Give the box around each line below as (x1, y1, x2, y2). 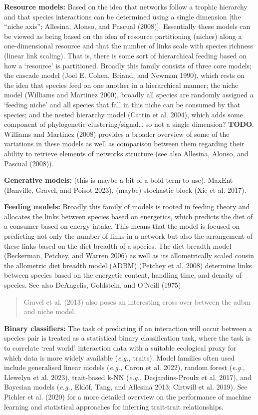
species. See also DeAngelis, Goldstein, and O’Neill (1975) (4, 280, 181, 290)
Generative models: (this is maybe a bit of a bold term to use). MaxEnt (4, 175, 233, 185)
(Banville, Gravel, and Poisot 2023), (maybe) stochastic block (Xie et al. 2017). (4, 184, 247, 195)
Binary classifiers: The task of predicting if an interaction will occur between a (4, 323, 253, 333)
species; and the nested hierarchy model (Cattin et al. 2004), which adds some (4, 109, 243, 119)
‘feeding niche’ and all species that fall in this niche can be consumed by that (4, 99, 241, 109)
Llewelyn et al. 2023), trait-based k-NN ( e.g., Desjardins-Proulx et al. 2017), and (4, 372, 252, 382)
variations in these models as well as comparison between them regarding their (4, 138, 245, 149)
